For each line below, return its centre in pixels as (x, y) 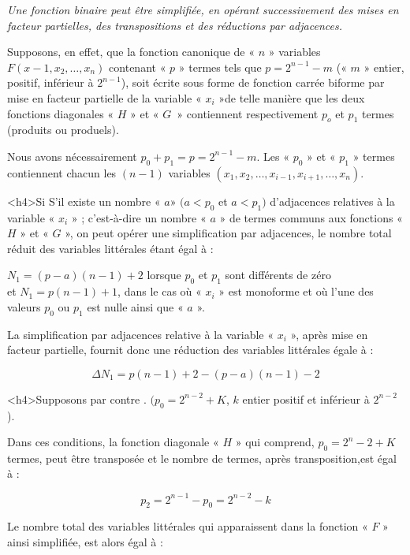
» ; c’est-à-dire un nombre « (139, 217)
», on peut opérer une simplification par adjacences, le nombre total (228, 233)
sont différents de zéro (278, 275)
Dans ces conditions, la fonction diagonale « (113, 442)
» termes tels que (220, 67)
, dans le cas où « (160, 291)
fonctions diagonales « (61, 113)
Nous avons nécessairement (72, 156)
